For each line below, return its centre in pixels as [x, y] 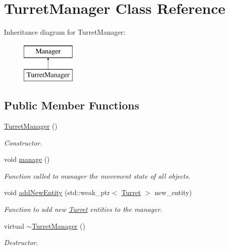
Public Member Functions [72, 105]
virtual [14, 225]
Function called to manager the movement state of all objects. [97, 175]
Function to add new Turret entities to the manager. [83, 209]
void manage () [27, 159]
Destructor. [21, 242]
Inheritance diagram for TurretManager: [65, 32]
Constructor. [23, 142]
